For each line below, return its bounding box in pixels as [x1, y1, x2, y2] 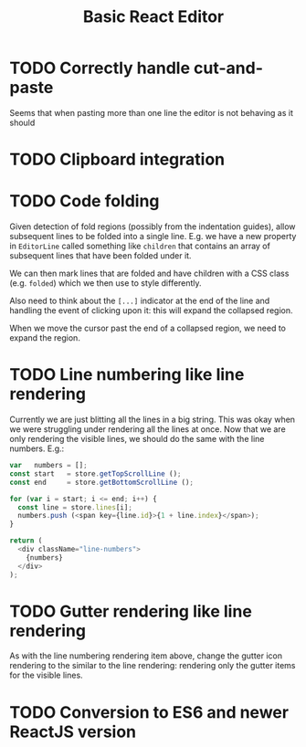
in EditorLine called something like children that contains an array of [9, 240, 271, 252]
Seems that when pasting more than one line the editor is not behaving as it [9, 107, 294, 118]
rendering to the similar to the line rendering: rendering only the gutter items [9, 660, 296, 671]
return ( [9, 536, 43, 545]
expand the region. [9, 332, 80, 343]
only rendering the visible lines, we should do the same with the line [9, 434, 265, 444]
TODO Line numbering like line [9, 364, 245, 385]
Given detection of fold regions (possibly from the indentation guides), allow [9, 221, 296, 232]
